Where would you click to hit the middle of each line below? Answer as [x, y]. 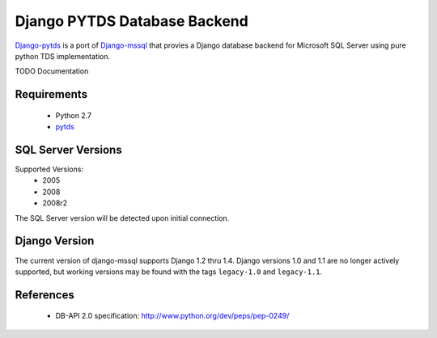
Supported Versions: [49, 169]
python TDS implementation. [63, 56]
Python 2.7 [74, 115]
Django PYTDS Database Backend [132, 21]
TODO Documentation [52, 71]
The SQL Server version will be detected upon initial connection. [122, 218]
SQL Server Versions [68, 150]
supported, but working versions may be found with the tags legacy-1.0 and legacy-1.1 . [169, 272]
